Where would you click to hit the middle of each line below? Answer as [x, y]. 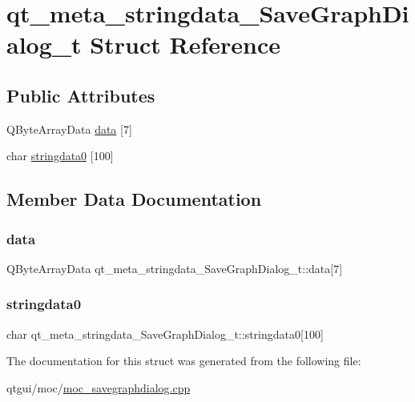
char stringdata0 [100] [60, 156]
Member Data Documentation [134, 199]
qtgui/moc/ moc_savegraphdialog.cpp [99, 387]
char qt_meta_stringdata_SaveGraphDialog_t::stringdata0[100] [165, 334]
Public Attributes [81, 95]
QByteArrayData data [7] [69, 129]
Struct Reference [185, 44]
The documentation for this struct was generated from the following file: [184, 361]
